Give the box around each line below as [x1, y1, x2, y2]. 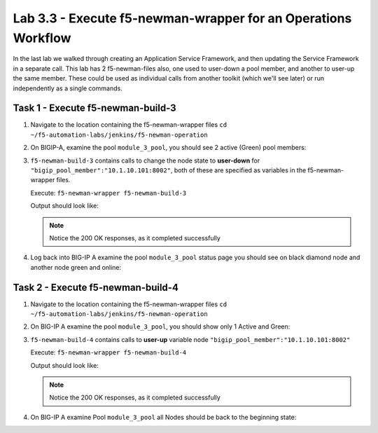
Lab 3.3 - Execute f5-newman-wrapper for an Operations [13, 11, 352, 26]
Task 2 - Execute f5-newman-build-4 [13, 281, 178, 294]
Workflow [13, 30, 71, 46]
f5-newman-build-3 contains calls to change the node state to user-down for [30, 156, 260, 165]
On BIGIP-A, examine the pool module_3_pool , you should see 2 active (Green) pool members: [30, 144, 307, 152]
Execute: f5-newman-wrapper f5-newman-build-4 [30, 348, 187, 357]
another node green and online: [30, 263, 122, 271]
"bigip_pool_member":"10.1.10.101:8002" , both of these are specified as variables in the [30, 165, 307, 174]
